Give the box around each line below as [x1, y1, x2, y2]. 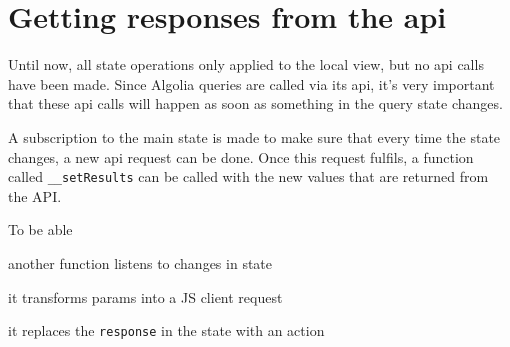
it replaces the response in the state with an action [8, 320, 325, 341]
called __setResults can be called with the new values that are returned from [8, 166, 489, 187]
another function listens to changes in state [8, 252, 273, 273]
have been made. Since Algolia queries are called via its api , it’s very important [8, 73, 495, 94]
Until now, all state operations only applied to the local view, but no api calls [8, 54, 484, 75]
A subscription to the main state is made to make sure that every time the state [8, 126, 501, 147]
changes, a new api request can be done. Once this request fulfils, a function [8, 146, 474, 167]
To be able [8, 219, 73, 240]
